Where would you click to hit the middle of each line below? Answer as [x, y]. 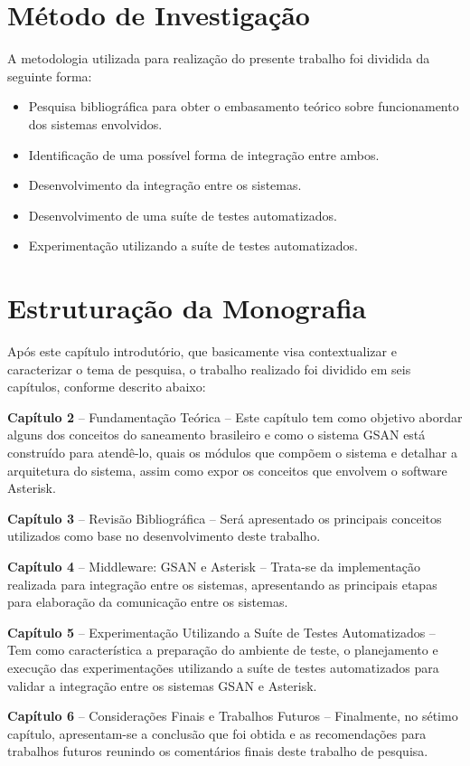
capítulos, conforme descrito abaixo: [107, 387]
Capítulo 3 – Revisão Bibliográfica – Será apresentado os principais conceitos [225, 518]
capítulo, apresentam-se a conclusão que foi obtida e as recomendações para [217, 733]
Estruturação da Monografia [187, 308]
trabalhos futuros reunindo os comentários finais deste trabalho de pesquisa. [218, 751]
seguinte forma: [50, 76]
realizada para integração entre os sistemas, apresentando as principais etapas [222, 584]
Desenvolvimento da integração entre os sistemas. [165, 185]
